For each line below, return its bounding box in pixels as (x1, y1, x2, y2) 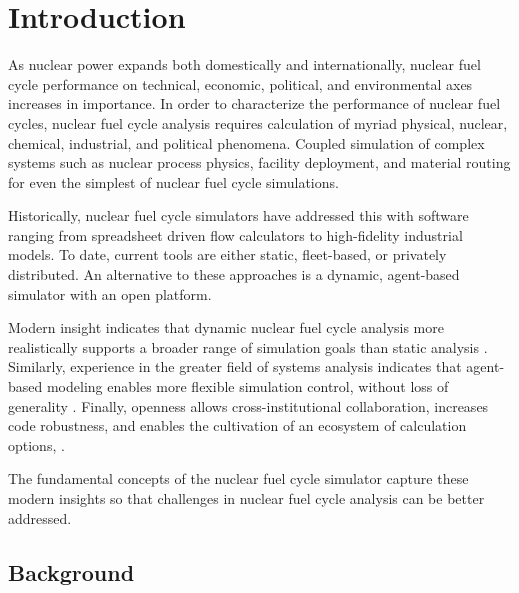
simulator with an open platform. (8, 283, 212, 304)
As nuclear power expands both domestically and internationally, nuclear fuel (8, 54, 481, 75)
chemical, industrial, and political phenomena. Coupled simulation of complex (8, 132, 485, 153)
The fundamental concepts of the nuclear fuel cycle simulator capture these (8, 468, 469, 489)
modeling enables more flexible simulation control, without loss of (46, 376, 449, 397)
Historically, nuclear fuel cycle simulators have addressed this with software (8, 205, 469, 226)
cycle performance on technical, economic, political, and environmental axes (8, 73, 473, 94)
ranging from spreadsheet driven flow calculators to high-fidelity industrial (8, 224, 463, 245)
